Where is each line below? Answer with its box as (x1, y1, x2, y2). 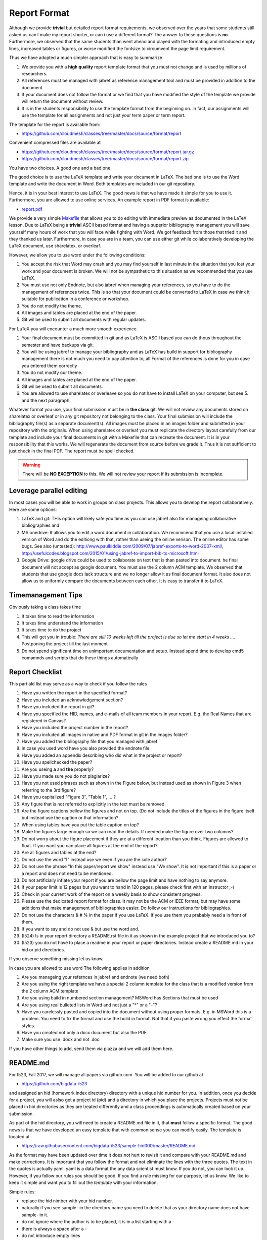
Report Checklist (9, 668, 62, 676)
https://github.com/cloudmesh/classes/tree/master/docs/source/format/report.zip (21, 156, 189, 162)
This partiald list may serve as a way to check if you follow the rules (9, 681, 147, 686)
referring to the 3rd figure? (21, 787, 76, 793)
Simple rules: (9, 1188, 36, 1195)
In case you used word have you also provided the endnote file (21, 745, 150, 751)
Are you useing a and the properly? (21, 766, 94, 772)
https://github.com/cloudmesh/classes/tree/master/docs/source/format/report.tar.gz (21, 149, 194, 155)
